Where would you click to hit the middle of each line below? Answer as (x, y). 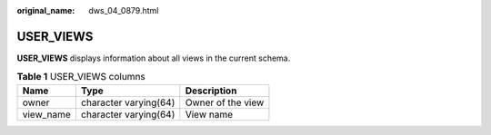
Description (211, 91)
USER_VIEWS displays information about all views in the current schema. (154, 58)
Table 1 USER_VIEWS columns (81, 77)
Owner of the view (225, 102)
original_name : (46, 10)
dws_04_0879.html (124, 10)
